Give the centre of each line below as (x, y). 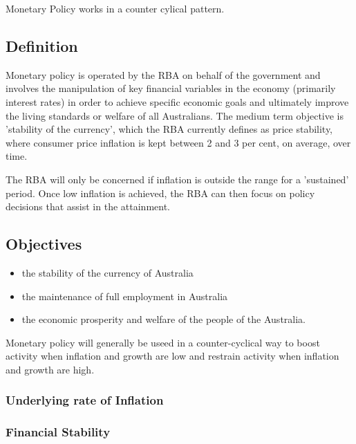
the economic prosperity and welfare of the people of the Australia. (163, 319)
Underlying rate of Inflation (85, 400)
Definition (42, 45)
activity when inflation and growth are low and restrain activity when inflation (172, 356)
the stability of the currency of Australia (107, 272)
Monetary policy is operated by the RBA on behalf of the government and (163, 74)
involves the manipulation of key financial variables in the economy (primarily (171, 88)
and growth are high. (50, 369)
